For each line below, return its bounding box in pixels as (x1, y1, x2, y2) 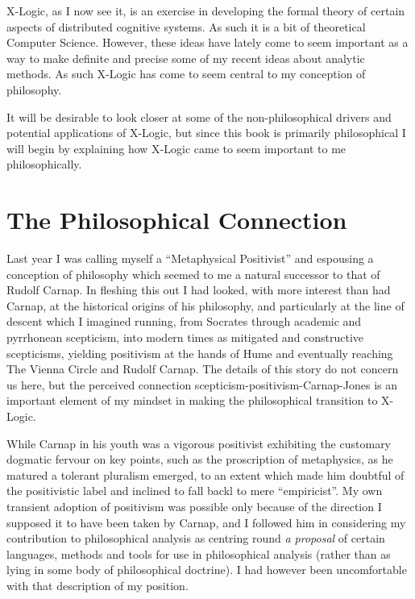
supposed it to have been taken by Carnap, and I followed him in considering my (6, 514, 406, 530)
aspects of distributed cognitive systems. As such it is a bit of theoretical (6, 18, 366, 35)
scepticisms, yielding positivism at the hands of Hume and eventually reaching (6, 344, 393, 361)
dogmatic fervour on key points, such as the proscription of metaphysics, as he (6, 451, 393, 468)
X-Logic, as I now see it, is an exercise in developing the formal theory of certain (6, 2, 405, 19)
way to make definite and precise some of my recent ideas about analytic (6, 49, 365, 66)
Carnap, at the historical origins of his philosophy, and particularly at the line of (6, 297, 405, 314)
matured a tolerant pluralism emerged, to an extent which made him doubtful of (6, 466, 405, 483)
